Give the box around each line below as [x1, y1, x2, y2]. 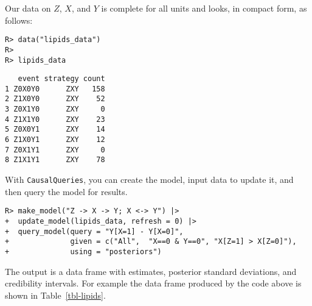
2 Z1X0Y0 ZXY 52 [5, 94, 105, 104]
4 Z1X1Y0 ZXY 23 [5, 115, 105, 124]
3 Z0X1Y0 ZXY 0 [5, 105, 105, 114]
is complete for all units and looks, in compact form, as [101, 2, 307, 14]
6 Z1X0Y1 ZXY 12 [5, 135, 105, 144]
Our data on [5, 2, 51, 14]
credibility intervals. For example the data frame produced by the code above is [5, 277, 302, 290]
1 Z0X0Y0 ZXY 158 [5, 84, 105, 93]
